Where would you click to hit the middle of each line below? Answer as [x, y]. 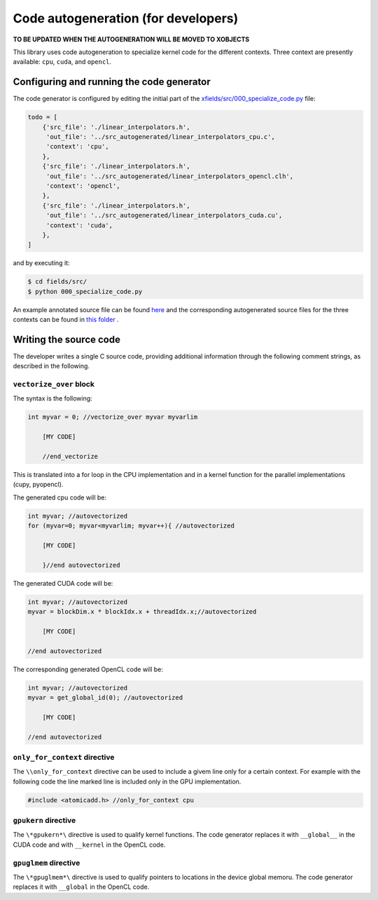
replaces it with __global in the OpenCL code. [81, 887]
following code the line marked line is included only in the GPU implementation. [127, 781]
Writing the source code [66, 339]
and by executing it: [41, 263]
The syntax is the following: [52, 398]
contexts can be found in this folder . [66, 320]
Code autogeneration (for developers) [126, 18]
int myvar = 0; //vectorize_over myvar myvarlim [113, 417]
